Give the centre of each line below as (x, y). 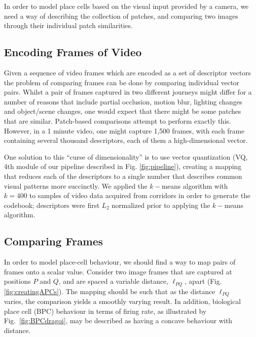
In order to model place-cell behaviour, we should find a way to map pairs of (120, 262)
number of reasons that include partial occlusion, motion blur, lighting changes (123, 101)
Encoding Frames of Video (73, 52)
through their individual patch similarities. (68, 25)
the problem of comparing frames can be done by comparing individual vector (122, 82)
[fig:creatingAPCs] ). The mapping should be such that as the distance (110, 291)
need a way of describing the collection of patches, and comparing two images (121, 16)
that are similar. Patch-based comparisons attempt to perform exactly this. (118, 120)
